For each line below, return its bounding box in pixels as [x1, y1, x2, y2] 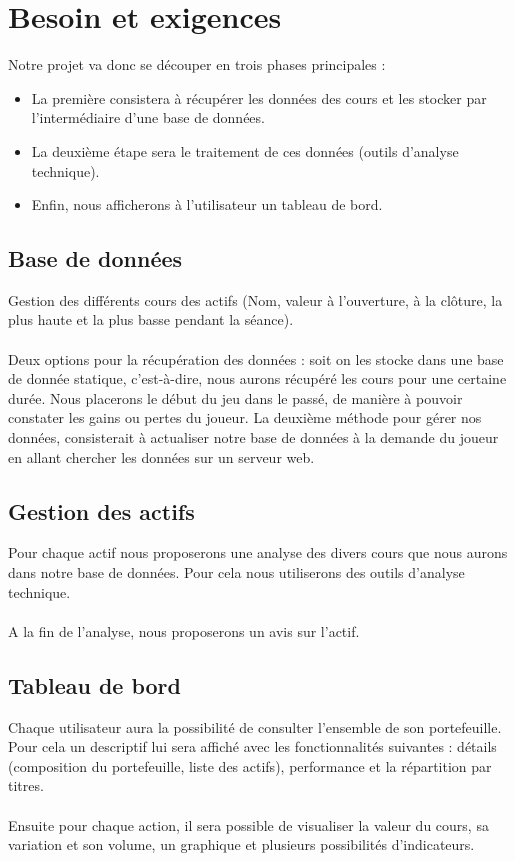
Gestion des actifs [8, 495, 195, 526]
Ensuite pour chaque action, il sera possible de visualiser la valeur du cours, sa [8, 814, 489, 835]
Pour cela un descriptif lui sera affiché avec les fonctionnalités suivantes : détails [8, 736, 497, 757]
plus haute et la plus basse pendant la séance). [8, 309, 294, 330]
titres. [8, 775, 44, 796]
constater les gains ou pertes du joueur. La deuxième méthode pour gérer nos [8, 407, 482, 428]
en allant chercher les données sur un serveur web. [8, 446, 315, 467]
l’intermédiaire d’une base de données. [31, 107, 265, 128]
